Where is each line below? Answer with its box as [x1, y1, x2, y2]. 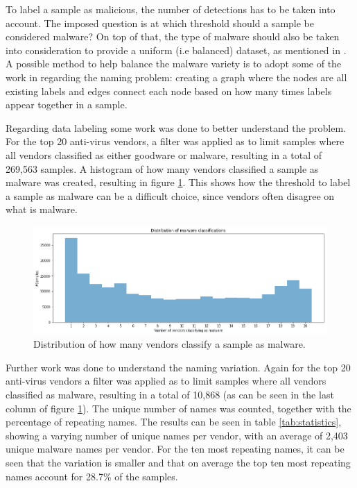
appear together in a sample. [6, 97, 128, 112]
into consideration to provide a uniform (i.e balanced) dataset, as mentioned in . [6, 42, 347, 57]
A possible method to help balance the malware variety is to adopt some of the [6, 56, 342, 71]
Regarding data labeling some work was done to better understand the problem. [6, 120, 347, 135]
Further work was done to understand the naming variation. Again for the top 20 [6, 360, 351, 374]
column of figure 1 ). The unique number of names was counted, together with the [6, 401, 351, 415]
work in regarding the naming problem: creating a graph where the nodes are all [6, 69, 347, 84]
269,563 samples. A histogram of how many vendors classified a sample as [6, 161, 319, 176]
